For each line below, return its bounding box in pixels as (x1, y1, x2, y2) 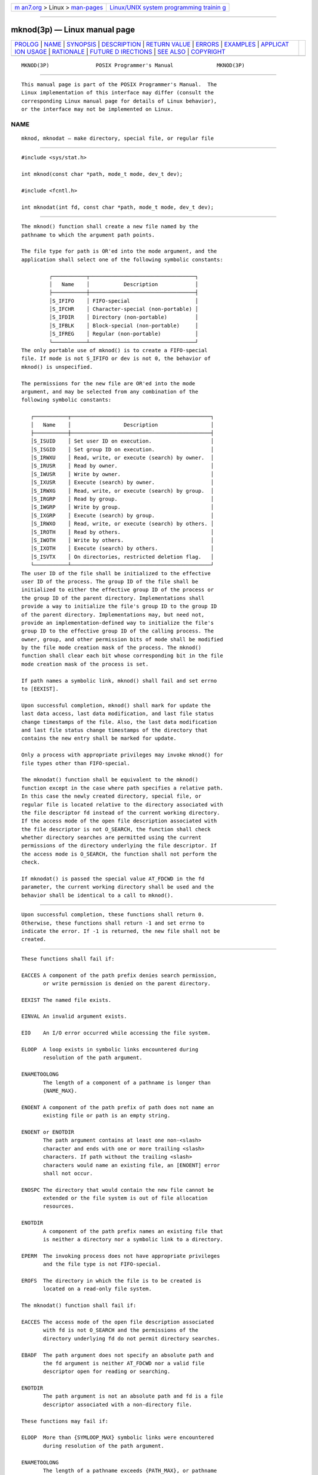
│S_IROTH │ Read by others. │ (30, 529, 214, 535)
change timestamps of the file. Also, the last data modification (21, 719, 217, 725)
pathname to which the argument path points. (21, 231, 155, 238)
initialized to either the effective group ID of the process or (21, 586, 214, 593)
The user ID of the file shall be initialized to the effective (21, 570, 211, 576)
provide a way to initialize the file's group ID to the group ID (21, 603, 217, 610)
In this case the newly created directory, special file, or (21, 793, 201, 799)
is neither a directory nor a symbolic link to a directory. (43, 1236, 223, 1243)
